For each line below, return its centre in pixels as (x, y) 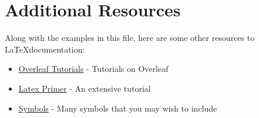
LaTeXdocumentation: (45, 49)
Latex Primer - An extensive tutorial (85, 88)
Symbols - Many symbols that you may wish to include (118, 108)
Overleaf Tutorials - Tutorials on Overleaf (93, 69)
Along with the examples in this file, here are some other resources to (130, 38)
